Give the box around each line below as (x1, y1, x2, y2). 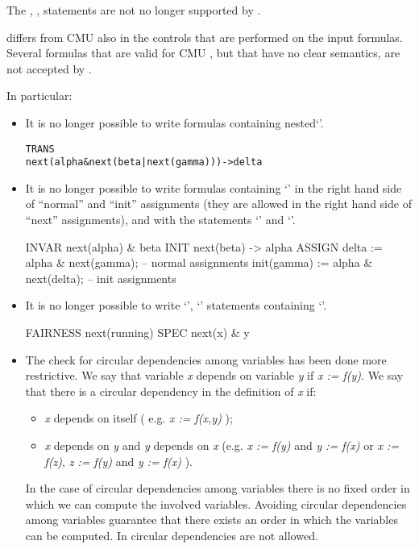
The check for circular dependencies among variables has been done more (25, 351, 387, 368)
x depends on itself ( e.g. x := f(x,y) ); (44, 410, 233, 426)
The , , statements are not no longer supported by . (6, 2, 261, 18)
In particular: (6, 87, 73, 104)
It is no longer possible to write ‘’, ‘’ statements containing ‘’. (25, 297, 327, 314)
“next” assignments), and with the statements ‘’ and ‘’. (25, 211, 296, 228)
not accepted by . (6, 60, 92, 77)
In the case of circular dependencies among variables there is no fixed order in (25, 480, 410, 497)
